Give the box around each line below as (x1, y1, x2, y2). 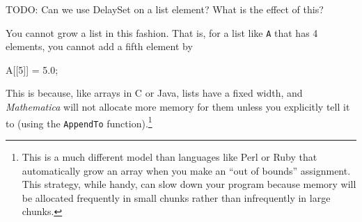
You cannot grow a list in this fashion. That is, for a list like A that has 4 (6, 25, 318, 40)
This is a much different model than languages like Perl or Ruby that (22, 149, 317, 164)
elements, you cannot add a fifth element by (6, 39, 193, 54)
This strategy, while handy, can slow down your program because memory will (22, 177, 356, 191)
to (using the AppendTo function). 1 (6, 113, 152, 130)
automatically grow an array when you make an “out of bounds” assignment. (22, 163, 351, 177)
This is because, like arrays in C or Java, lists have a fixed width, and (6, 86, 303, 100)
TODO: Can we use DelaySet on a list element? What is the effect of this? (6, 2, 324, 16)
